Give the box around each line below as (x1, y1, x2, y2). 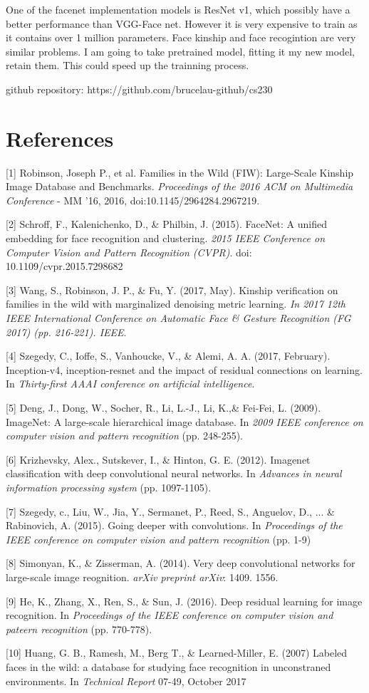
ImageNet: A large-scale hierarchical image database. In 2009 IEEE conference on (6, 414, 363, 429)
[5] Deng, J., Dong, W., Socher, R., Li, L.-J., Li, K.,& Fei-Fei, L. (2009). (6, 400, 321, 415)
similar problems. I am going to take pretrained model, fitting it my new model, (6, 43, 355, 58)
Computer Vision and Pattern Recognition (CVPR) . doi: (6, 244, 252, 259)
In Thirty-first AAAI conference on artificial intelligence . (6, 376, 255, 391)
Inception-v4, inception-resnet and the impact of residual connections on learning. (6, 362, 363, 377)
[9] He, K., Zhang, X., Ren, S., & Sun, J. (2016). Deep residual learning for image (6, 593, 363, 608)
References (6, 123, 114, 152)
